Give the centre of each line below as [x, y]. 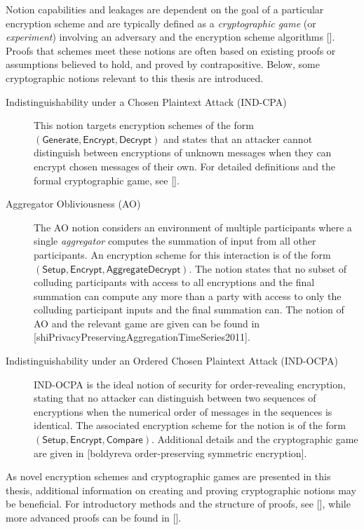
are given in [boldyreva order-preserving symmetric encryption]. [170, 453]
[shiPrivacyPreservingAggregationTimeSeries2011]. [142, 337]
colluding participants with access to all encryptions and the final [174, 282]
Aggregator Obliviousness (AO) [73, 204]
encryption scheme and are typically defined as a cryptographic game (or [161, 23]
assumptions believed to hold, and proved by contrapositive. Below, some [163, 64]
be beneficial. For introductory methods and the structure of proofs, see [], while [178, 504]
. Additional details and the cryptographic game [255, 439]
